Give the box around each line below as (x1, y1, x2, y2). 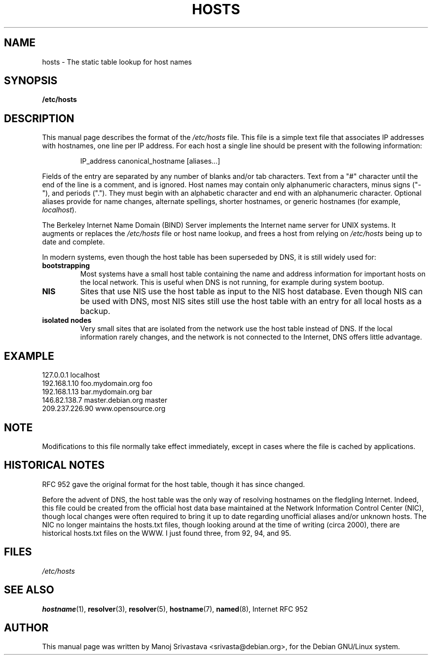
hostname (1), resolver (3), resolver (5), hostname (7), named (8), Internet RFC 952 (42, 604, 308, 613)
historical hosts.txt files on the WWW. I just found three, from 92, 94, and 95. (42, 528, 291, 537)
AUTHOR (4, 621, 49, 634)
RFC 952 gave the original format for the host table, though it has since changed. (42, 480, 305, 488)
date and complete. (42, 238, 105, 246)
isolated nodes (42, 316, 92, 325)
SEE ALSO (4, 584, 54, 596)
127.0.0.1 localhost (42, 371, 100, 380)
